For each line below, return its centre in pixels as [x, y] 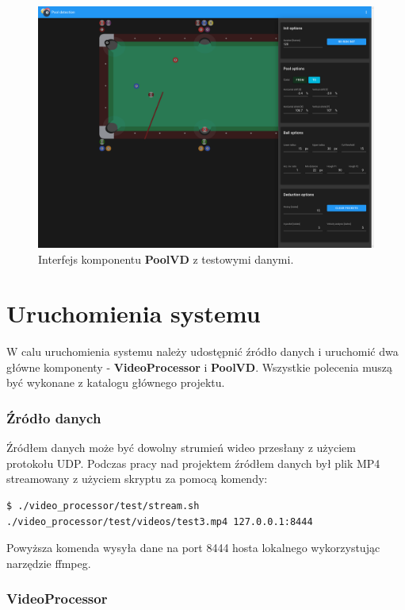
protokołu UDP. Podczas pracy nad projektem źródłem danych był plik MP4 [193, 463]
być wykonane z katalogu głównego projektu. [116, 382]
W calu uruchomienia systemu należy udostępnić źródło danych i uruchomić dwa [202, 351]
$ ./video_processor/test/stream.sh [103, 506]
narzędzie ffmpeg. [49, 563]
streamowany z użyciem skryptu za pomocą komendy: [137, 479]
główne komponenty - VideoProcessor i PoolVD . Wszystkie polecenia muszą [200, 367]
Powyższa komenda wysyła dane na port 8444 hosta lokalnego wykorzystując [193, 548]
